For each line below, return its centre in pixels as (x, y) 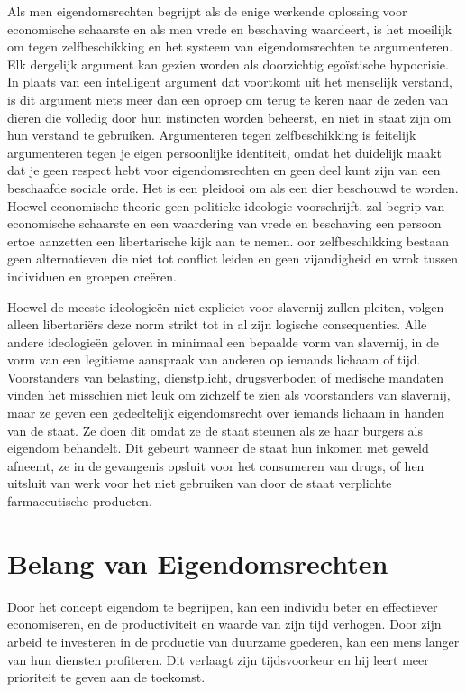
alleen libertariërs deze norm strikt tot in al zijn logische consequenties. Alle (217, 324)
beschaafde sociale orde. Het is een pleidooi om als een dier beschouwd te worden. (233, 187)
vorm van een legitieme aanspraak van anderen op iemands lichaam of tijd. (214, 360)
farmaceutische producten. (80, 501)
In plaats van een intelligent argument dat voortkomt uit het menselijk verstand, (230, 82)
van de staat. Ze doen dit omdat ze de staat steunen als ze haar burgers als (215, 430)
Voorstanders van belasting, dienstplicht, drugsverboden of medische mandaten (226, 377)
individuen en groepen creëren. (92, 276)
